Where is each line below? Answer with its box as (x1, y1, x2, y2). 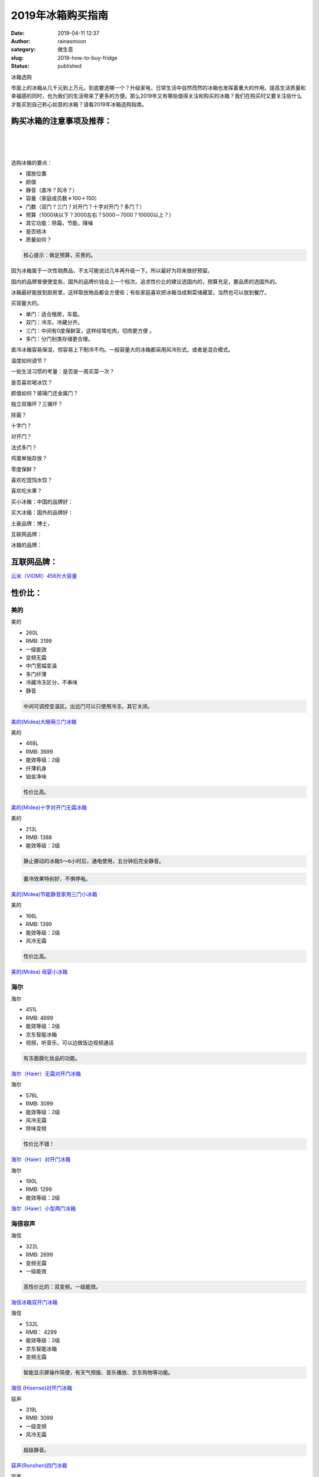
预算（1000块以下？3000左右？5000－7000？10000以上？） (25, 212, 174, 219)
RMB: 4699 (25, 1014, 53, 1021)
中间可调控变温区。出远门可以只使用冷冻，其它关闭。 (23, 703, 153, 710)
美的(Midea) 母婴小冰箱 (11, 968, 68, 975)
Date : (11, 30, 25, 37)
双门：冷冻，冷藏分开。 (25, 319, 83, 326)
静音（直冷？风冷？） (25, 186, 78, 193)
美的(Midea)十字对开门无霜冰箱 (11, 803, 87, 811)
